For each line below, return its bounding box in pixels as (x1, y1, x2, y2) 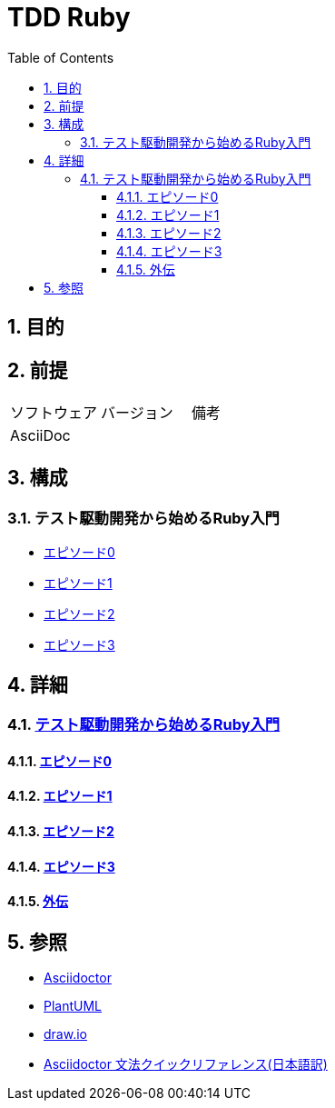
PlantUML (44, 998, 103, 1014)
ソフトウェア (10, 404, 98, 423)
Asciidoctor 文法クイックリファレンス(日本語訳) (44, 1056, 328, 1073)
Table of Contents (7, 49, 114, 65)
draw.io (44, 1026, 87, 1043)
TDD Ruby (7, 2, 131, 33)
